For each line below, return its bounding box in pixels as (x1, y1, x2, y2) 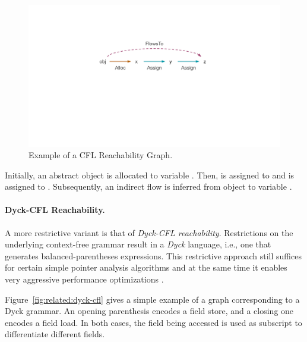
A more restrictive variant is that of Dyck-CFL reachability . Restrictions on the (5, 226, 293, 239)
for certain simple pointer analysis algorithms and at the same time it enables (5, 261, 287, 274)
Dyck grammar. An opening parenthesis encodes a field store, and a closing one (5, 305, 294, 317)
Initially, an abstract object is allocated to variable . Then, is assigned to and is (5, 168, 295, 181)
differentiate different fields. (5, 328, 105, 340)
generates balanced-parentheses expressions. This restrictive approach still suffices (5, 249, 302, 262)
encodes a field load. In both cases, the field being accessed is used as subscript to (5, 316, 302, 328)
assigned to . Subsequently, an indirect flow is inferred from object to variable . (5, 180, 292, 193)
